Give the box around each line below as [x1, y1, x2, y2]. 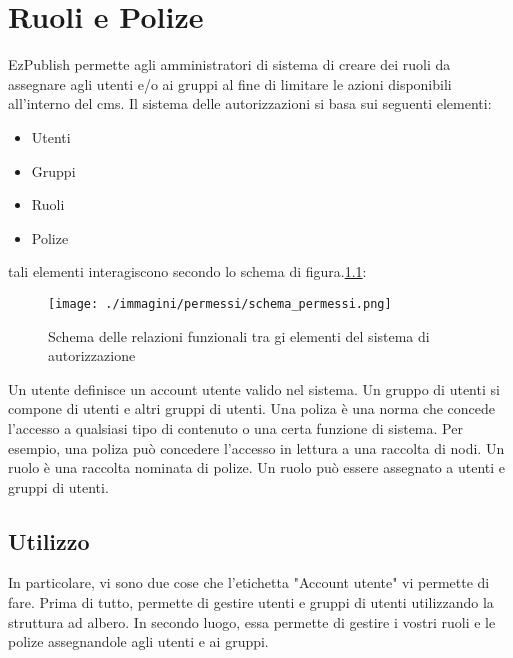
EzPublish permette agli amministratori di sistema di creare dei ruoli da [8, 54, 451, 75]
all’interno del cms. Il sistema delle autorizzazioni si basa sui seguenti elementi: [8, 93, 492, 114]
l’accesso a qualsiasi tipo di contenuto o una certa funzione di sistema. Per [8, 417, 463, 438]
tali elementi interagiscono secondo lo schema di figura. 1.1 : [8, 261, 367, 282]
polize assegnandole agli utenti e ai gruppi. [8, 631, 269, 652]
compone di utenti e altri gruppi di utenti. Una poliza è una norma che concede [8, 398, 496, 419]
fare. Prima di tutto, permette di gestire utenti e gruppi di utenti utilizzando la [8, 592, 494, 613]
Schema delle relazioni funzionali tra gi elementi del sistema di [48, 325, 430, 346]
